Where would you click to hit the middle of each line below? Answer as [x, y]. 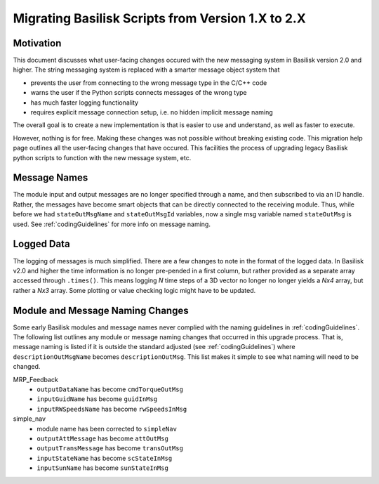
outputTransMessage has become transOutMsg [110, 448]
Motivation [37, 43]
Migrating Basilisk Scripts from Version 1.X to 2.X [160, 18]
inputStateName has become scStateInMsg [105, 458]
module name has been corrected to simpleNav [107, 429]
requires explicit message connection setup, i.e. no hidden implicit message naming [152, 112]
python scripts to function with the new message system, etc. [102, 157]
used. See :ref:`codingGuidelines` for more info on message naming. [112, 224]
